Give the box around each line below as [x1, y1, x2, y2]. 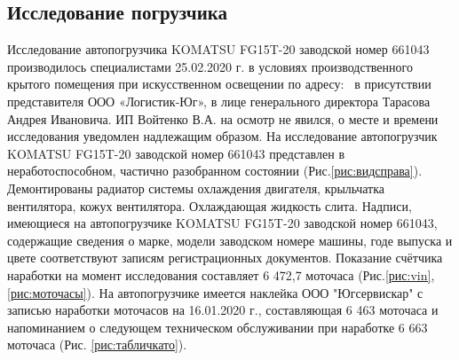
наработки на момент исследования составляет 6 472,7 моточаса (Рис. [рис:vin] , [7, 265, 435, 284]
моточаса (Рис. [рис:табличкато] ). [7, 335, 187, 354]
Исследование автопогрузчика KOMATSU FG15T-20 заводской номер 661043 [7, 40, 430, 59]
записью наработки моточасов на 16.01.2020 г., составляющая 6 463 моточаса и [7, 301, 439, 319]
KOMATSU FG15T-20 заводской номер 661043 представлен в [7, 144, 344, 162]
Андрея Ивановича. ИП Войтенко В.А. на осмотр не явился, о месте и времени [7, 109, 439, 128]
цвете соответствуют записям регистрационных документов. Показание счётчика [7, 248, 443, 267]
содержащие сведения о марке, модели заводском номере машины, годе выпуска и [7, 231, 453, 249]
